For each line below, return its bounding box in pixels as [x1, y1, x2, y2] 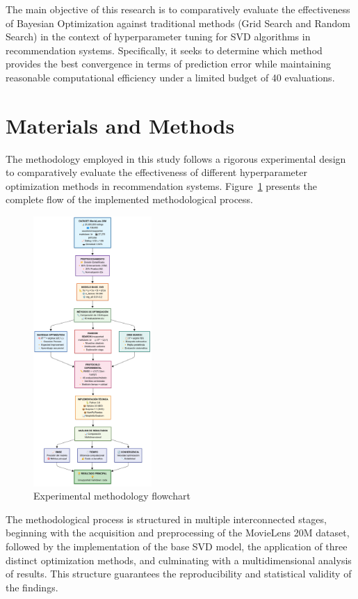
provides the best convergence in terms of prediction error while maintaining [6, 56, 331, 71]
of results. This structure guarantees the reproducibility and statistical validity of [6, 566, 352, 581]
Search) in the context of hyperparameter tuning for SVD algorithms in [6, 29, 311, 44]
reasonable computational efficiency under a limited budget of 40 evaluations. [6, 70, 335, 84]
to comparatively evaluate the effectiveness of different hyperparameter [6, 165, 307, 179]
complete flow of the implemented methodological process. [6, 192, 253, 207]
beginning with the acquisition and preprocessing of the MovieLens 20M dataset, [6, 525, 350, 540]
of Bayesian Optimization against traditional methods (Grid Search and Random [6, 15, 350, 30]
